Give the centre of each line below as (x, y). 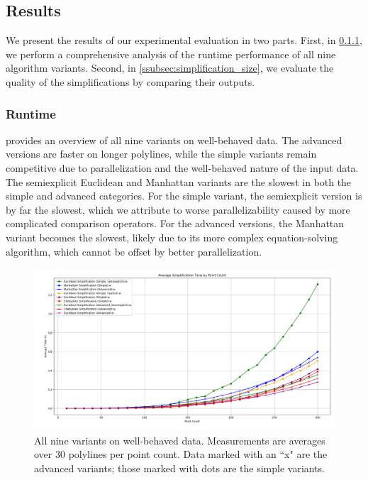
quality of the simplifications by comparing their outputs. (130, 81)
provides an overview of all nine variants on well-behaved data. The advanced (174, 140)
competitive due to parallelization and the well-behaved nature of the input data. (182, 167)
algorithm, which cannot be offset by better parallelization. (134, 251)
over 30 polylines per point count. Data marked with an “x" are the (181, 454)
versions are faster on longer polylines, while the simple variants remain (161, 154)
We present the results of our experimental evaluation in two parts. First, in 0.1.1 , (184, 40)
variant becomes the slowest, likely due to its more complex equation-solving (172, 237)
